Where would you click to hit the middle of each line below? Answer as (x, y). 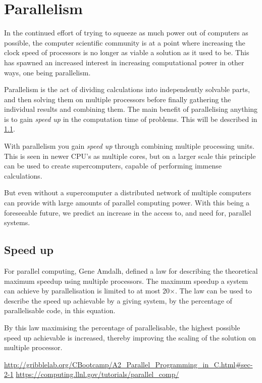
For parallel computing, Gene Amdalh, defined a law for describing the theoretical (131, 271)
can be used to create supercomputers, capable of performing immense (113, 166)
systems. (17, 222)
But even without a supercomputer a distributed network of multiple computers (128, 193)
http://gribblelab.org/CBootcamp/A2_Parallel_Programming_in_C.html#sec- (128, 364)
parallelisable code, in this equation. (60, 310)
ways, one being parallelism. (47, 72)
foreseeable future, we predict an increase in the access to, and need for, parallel (128, 212)
